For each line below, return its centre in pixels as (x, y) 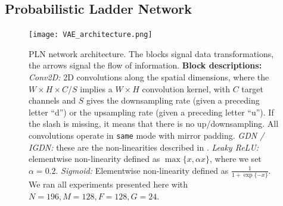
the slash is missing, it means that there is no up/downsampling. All (154, 124)
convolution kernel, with (186, 88)
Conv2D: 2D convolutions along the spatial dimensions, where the (149, 77)
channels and (52, 100)
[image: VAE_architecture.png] (91, 35)
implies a (96, 88)
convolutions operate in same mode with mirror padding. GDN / (147, 135)
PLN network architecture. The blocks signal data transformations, (151, 53)
